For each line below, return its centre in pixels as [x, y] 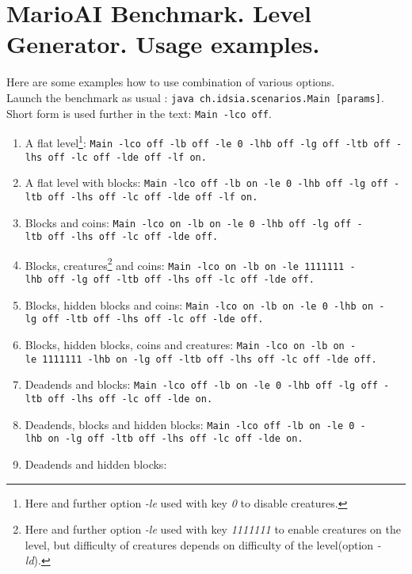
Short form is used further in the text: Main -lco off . [139, 113]
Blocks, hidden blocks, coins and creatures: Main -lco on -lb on [185, 345]
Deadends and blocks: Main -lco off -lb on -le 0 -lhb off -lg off [201, 384]
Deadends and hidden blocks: [96, 464]
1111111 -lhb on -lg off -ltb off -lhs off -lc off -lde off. [210, 359]
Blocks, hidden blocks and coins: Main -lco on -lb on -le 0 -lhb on [199, 304]
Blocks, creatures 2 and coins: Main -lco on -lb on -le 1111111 [185, 264]
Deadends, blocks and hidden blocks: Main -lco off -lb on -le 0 [190, 424]
